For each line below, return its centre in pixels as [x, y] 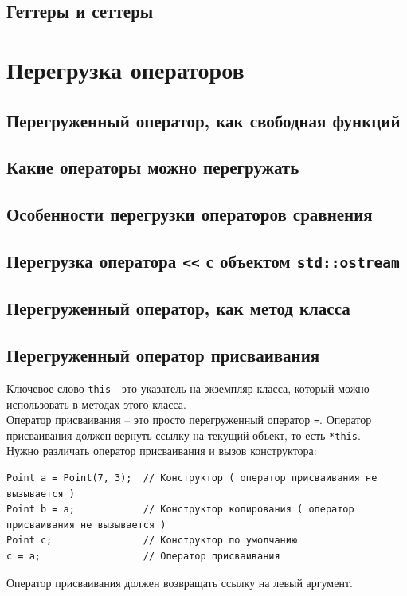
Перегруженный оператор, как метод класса [178, 308]
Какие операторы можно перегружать [153, 167]
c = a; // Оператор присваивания [143, 556]
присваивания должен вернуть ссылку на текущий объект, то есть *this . [184, 435]
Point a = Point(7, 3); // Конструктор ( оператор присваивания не [192, 478]
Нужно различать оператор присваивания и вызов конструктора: [162, 451]
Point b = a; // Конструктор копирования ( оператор [180, 510]
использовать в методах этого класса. [96, 404]
